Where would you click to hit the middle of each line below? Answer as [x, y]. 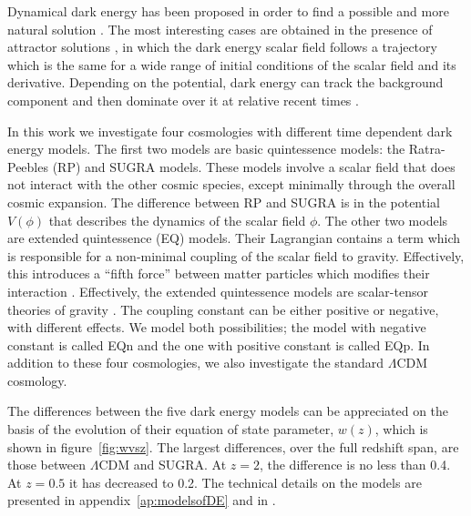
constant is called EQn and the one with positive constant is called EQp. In [219, 344]
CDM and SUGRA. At [163, 465]
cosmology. [37, 380]
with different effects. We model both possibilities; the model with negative [217, 327]
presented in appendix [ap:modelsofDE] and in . [142, 500]
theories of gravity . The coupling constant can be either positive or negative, [223, 309]
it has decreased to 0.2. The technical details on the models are [245, 482]
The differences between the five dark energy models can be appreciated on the [228, 411]
